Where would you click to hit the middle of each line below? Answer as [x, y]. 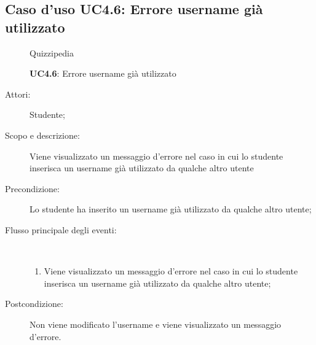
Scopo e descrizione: [42, 135]
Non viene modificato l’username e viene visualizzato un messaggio [156, 324]
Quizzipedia [52, 52]
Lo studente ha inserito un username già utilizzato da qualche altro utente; [171, 209]
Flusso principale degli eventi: [61, 229]
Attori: [18, 94]
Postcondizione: [34, 304]
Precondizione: [32, 188]
